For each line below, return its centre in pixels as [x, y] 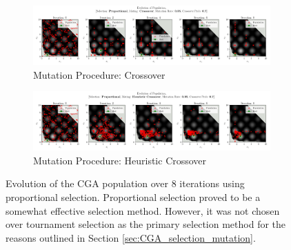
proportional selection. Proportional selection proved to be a [133, 196]
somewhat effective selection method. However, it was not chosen [143, 210]
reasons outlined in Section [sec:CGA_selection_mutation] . [131, 237]
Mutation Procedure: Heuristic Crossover [120, 160]
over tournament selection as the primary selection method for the [146, 224]
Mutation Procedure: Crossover [99, 74]
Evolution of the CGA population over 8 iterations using [125, 183]
